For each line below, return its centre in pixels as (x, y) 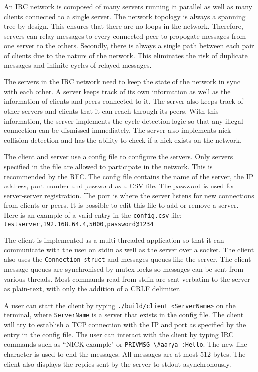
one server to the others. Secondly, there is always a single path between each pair (129, 45)
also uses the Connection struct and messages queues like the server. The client (128, 259)
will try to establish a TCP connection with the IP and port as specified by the (125, 325)
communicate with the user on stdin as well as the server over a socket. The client (129, 249)
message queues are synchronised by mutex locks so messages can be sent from (124, 269)
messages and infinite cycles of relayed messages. (78, 65)
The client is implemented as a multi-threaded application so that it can (114, 240)
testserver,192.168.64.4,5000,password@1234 (79, 224)
